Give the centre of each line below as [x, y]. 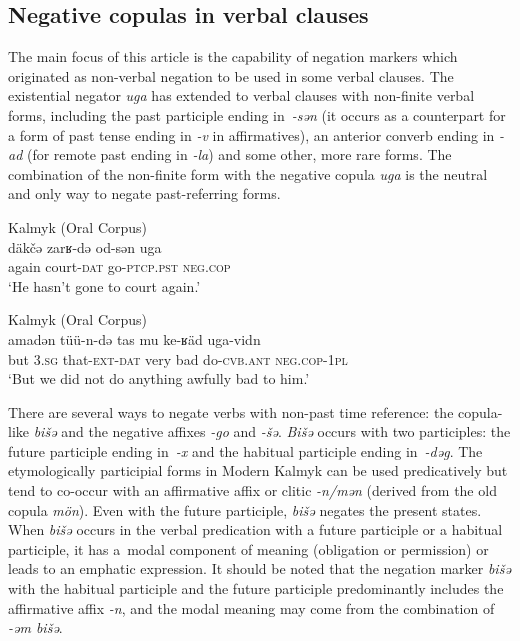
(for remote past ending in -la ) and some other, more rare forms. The [239, 154]
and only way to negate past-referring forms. [144, 193]
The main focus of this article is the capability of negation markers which [233, 56]
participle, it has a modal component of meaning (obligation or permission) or [248, 548]
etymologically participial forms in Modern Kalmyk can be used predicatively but [258, 470]
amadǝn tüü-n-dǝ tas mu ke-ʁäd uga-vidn [134, 338]
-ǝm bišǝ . [35, 627]
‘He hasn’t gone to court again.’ [104, 285]
